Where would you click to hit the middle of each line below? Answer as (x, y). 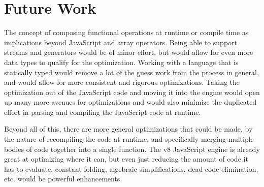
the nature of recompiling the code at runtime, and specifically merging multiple (129, 139)
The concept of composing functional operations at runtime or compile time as (126, 32)
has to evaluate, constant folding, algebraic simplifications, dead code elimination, (131, 168)
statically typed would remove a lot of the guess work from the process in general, (131, 72)
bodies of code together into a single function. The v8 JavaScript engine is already (132, 149)
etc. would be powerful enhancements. (63, 179)
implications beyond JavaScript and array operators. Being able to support (121, 42)
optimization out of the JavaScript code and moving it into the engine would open (132, 92)
